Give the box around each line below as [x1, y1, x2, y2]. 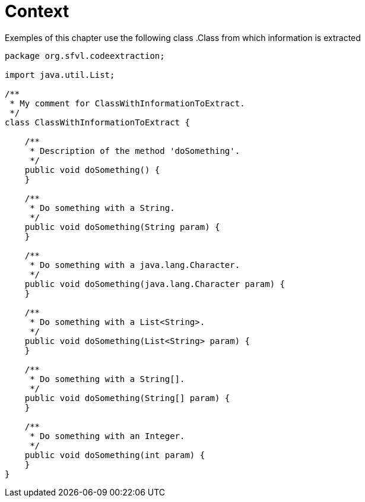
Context [5, 1, 69, 21]
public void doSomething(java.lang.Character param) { [24, 279, 285, 289]
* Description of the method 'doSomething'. [30, 146, 240, 156]
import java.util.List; [5, 70, 115, 80]
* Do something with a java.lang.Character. [30, 260, 240, 270]
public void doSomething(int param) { [24, 450, 205, 460]
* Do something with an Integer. [30, 431, 185, 441]
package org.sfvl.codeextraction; [5, 50, 165, 61]
